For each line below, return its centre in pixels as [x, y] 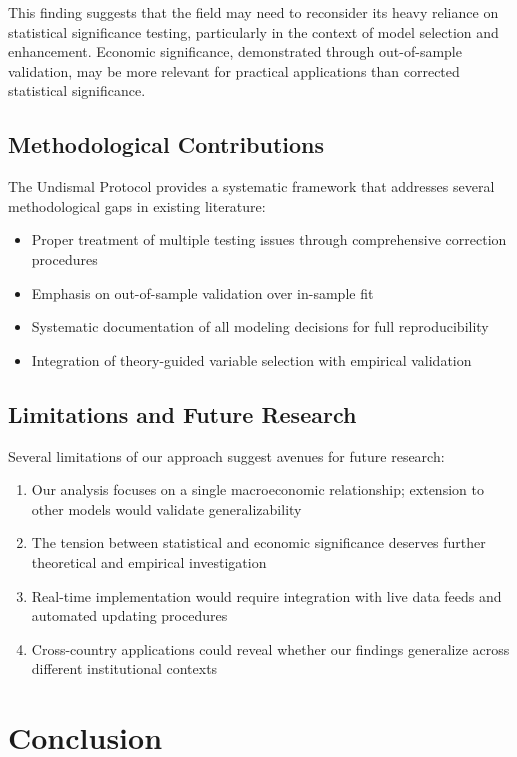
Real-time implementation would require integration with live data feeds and [266, 595]
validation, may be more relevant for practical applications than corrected [234, 70]
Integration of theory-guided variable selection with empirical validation [251, 359]
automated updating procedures [129, 615]
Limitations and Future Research [182, 413]
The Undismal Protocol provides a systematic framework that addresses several [251, 186]
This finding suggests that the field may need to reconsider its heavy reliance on [253, 12]
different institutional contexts [124, 668]
